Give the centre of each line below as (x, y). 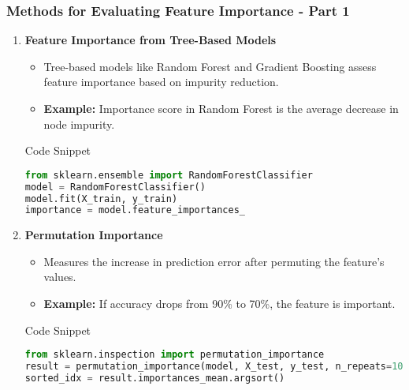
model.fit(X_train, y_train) (101, 199)
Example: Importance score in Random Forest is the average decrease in (221, 108)
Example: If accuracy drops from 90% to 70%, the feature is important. (219, 304)
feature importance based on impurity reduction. (161, 82)
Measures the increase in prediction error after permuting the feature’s (214, 261)
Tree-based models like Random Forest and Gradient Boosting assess (210, 66)
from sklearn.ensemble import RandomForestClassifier (169, 175)
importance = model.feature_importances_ (135, 210)
